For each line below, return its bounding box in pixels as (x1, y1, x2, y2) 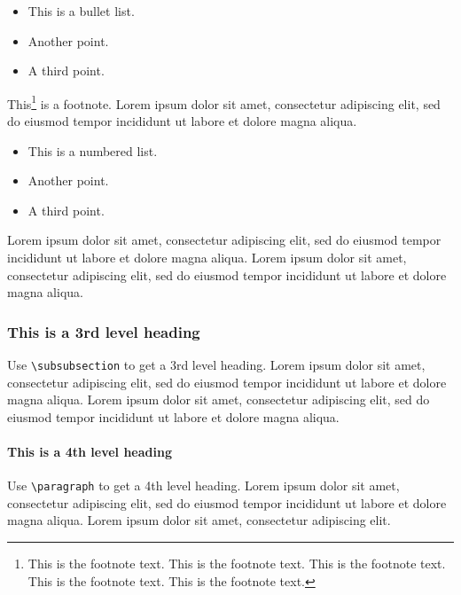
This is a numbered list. (27, 141, 158, 160)
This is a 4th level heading (7, 442, 172, 461)
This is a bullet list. (27, 2, 135, 20)
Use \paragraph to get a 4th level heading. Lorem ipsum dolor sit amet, (7, 476, 400, 495)
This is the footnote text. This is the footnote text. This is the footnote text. (27, 554, 446, 573)
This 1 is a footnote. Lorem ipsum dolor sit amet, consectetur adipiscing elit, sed (7, 91, 441, 113)
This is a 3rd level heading (7, 320, 200, 342)
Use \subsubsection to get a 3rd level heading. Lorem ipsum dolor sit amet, (7, 356, 426, 373)
